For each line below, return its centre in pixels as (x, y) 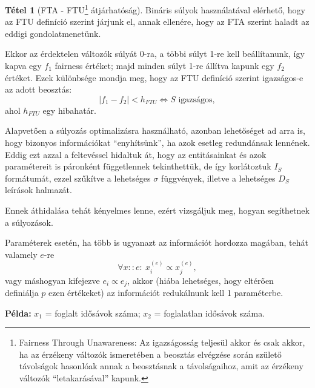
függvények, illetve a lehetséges (218, 178)
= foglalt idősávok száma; (93, 313)
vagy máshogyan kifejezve (52, 280)
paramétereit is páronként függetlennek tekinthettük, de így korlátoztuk (138, 166)
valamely (21, 254)
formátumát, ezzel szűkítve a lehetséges (78, 178)
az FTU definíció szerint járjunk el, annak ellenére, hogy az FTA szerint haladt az (157, 21)
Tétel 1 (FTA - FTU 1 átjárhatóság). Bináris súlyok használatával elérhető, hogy (155, 9)
